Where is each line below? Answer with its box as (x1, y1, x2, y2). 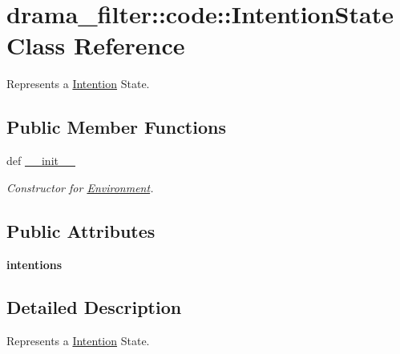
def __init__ (6, 152, 75, 169)
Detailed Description (6, 295, 182, 320)
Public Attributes (6, 218, 156, 243)
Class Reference (6, 29, 185, 62)
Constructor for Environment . (6, 179, 154, 195)
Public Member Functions (6, 115, 226, 139)
